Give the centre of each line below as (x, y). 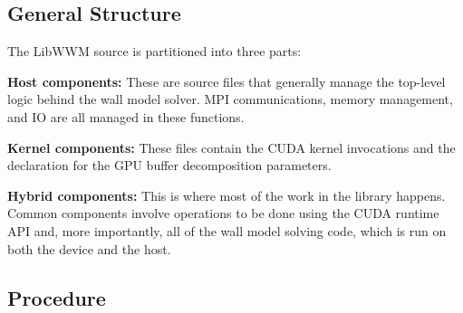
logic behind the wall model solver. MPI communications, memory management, (230, 99)
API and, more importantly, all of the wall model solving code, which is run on (227, 230)
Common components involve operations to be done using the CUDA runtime (223, 213)
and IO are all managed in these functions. (126, 116)
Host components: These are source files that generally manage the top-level (227, 81)
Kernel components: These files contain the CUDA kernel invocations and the (231, 147)
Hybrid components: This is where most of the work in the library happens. (227, 195)
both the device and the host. (89, 248)
